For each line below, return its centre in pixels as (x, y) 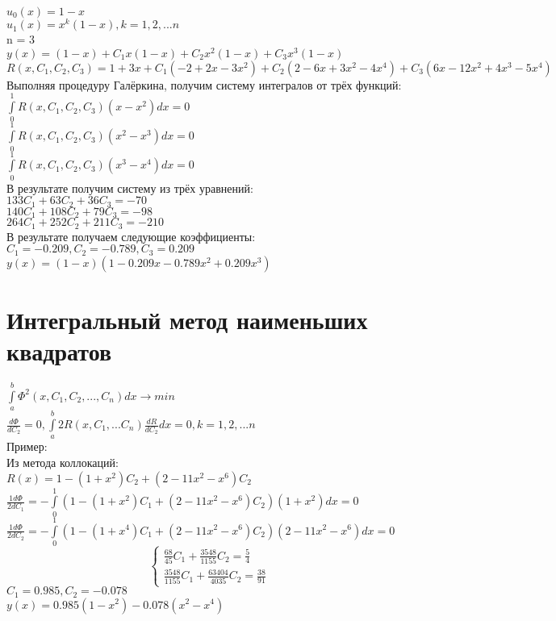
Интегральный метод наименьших (187, 319)
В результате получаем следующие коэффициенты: (131, 236)
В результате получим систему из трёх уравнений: (130, 188)
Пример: (27, 446)
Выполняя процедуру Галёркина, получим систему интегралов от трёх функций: (204, 84)
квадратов (59, 351)
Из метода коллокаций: (63, 462)
